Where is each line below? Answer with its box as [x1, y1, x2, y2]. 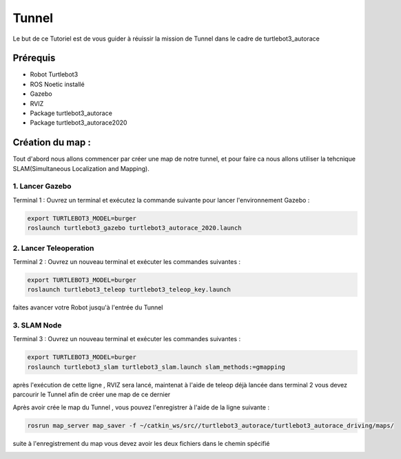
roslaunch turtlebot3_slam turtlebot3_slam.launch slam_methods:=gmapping [27, 363, 286, 371]
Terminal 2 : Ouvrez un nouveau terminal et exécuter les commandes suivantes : [12, 257, 241, 265]
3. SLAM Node [12, 320, 62, 330]
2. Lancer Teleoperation [12, 243, 94, 253]
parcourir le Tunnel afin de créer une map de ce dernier [12, 390, 171, 399]
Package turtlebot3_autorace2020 [30, 119, 127, 127]
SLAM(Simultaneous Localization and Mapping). [12, 164, 150, 172]
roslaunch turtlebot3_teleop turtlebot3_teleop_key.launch [27, 286, 231, 294]
